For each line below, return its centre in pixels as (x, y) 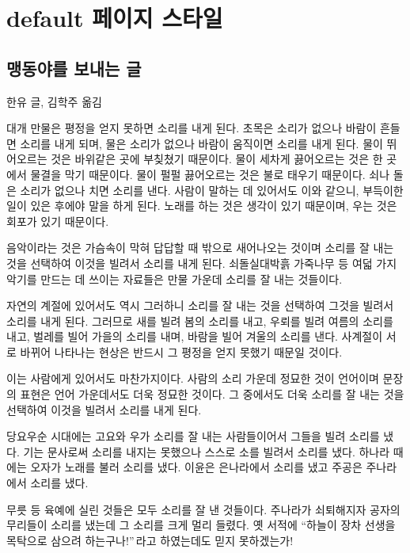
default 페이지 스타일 (115, 18)
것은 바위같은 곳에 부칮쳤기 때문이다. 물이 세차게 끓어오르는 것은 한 (217, 159)
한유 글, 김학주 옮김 (54, 101)
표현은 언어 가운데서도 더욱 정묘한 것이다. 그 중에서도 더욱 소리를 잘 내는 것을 (212, 394)
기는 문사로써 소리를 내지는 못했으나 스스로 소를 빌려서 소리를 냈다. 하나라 (207, 451)
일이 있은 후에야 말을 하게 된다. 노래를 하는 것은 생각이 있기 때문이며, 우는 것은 (202, 206)
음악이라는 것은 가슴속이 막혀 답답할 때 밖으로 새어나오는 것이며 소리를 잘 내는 (200, 248)
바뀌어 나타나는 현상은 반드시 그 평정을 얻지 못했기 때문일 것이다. (181, 351)
